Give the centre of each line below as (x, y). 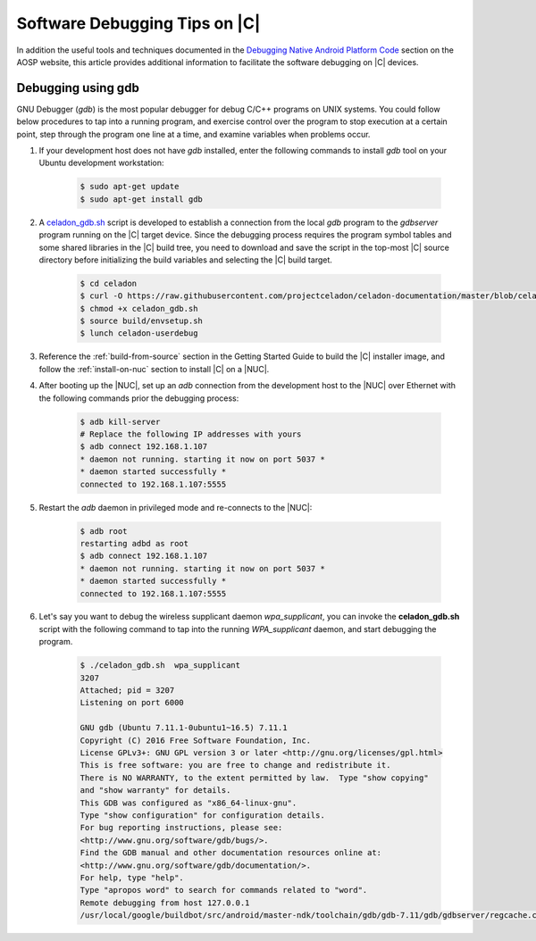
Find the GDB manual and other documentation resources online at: (231, 853)
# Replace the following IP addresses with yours (191, 434)
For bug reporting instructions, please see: (181, 828)
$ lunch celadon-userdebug (139, 333)
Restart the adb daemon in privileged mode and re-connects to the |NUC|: (176, 507)
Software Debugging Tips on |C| (138, 23)
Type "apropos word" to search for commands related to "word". (224, 890)
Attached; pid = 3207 (127, 691)
